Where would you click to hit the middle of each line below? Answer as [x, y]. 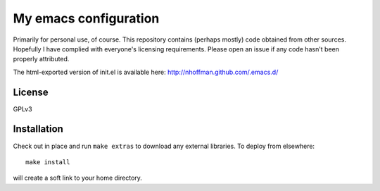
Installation [38, 129]
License [31, 92]
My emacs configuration [86, 18]
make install [48, 162]
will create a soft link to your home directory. [77, 178]
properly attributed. [41, 59]
